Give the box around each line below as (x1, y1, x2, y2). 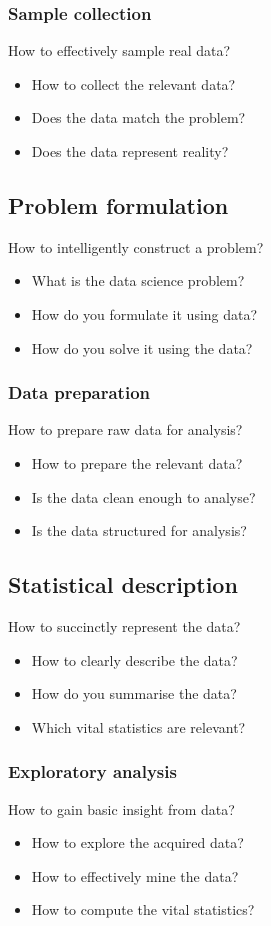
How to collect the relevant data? (31, 73, 236, 94)
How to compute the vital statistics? (31, 899, 255, 920)
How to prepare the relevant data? (31, 452, 243, 473)
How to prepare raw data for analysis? (8, 419, 243, 440)
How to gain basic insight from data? (8, 798, 235, 819)
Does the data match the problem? (31, 107, 246, 128)
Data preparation (8, 380, 151, 405)
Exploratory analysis (8, 759, 177, 784)
